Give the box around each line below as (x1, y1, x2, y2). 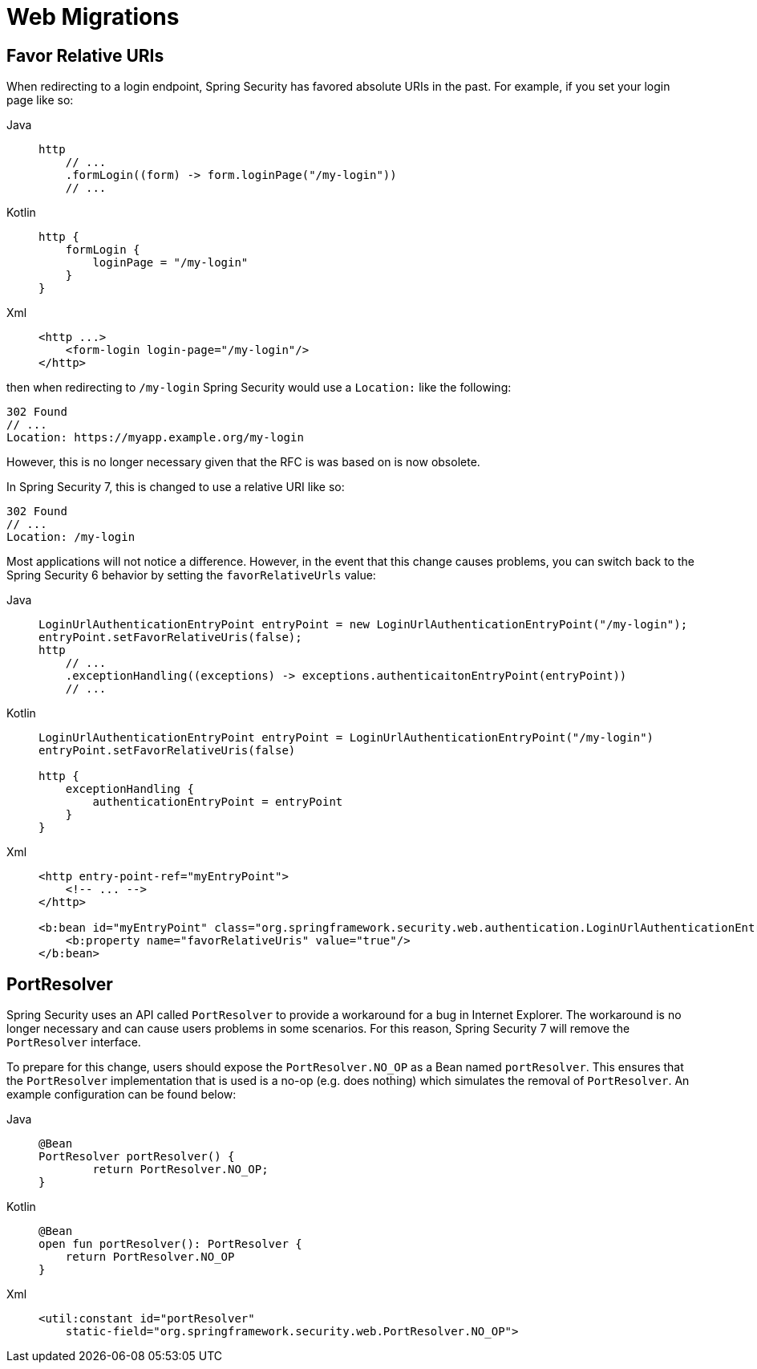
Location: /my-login (6, 530, 136, 544)
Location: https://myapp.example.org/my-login (6, 431, 304, 445)
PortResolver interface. (6, 1035, 141, 1050)
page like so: (6, 93, 74, 108)
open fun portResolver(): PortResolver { (38, 1237, 302, 1251)
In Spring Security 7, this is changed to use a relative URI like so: (6, 480, 345, 494)
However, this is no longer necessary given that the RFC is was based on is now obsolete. (6, 455, 480, 469)
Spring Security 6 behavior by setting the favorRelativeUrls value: (6, 568, 376, 583)
